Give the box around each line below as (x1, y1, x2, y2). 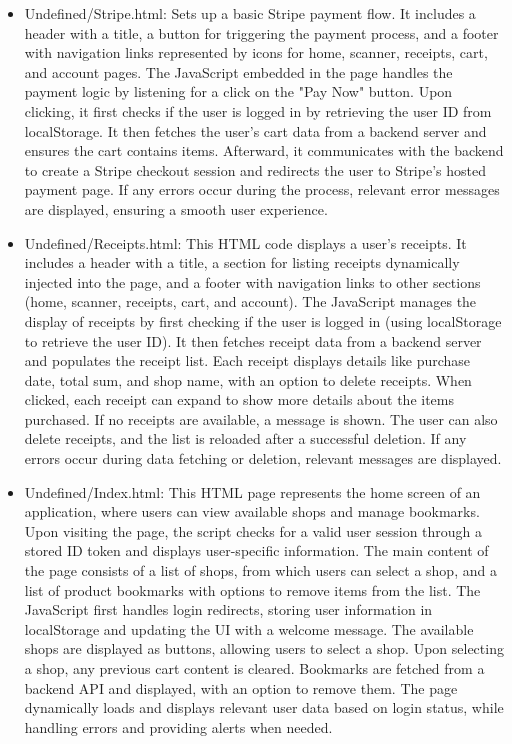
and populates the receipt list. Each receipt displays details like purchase (24, 350, 471, 371)
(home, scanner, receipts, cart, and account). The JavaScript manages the (24, 291, 477, 312)
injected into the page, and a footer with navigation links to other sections (24, 271, 481, 292)
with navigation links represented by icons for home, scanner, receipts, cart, (24, 42, 488, 63)
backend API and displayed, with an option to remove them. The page (24, 677, 458, 698)
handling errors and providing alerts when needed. (24, 716, 333, 737)
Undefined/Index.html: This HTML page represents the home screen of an (24, 481, 481, 502)
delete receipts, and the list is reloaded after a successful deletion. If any (24, 428, 467, 449)
